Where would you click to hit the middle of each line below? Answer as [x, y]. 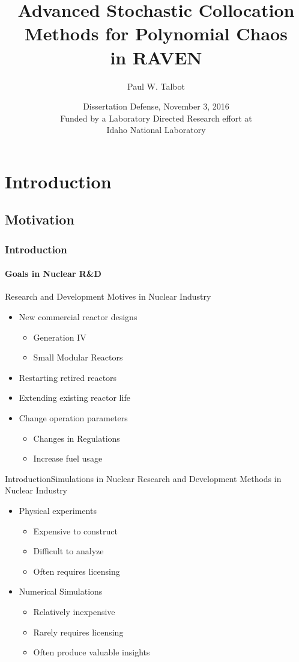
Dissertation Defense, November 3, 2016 [156, 106]
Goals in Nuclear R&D [53, 274]
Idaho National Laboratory [156, 130]
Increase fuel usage [68, 458]
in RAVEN [156, 57]
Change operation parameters [73, 418]
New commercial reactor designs [78, 317]
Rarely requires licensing [78, 632]
